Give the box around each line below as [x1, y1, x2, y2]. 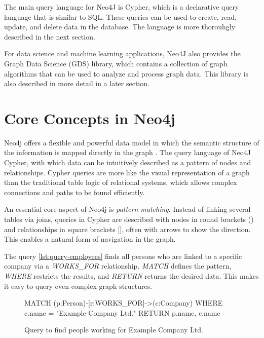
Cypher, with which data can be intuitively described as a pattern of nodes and [4, 157, 251, 168]
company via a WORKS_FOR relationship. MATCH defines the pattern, [4, 260, 232, 271]
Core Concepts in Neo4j [4, 107, 175, 128]
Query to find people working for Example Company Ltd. [24, 324, 203, 335]
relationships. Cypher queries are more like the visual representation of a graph [4, 167, 250, 177]
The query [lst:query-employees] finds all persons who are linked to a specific [4, 250, 242, 261]
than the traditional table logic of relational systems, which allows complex [4, 177, 237, 187]
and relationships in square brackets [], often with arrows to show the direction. [4, 223, 251, 234]
